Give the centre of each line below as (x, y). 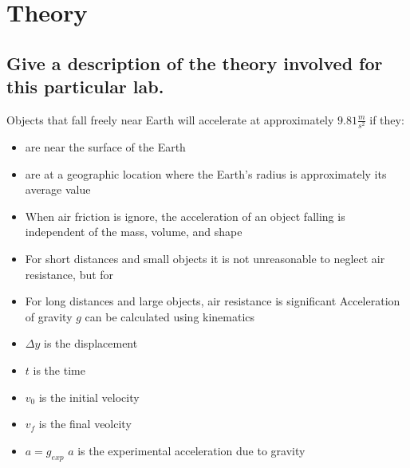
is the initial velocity (89, 397)
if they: (387, 119)
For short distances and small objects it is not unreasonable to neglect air (205, 259)
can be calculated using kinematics (170, 316)
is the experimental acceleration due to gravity (191, 450)
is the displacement (91, 343)
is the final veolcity (85, 424)
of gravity (49, 316)
